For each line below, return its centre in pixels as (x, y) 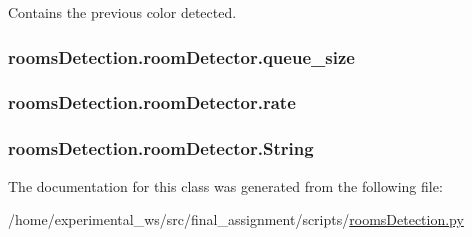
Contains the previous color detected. (122, 12)
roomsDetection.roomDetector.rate (152, 102)
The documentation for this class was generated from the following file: (225, 185)
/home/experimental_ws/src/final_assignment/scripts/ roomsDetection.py (236, 219)
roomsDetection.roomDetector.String (161, 148)
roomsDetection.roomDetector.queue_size (181, 56)
